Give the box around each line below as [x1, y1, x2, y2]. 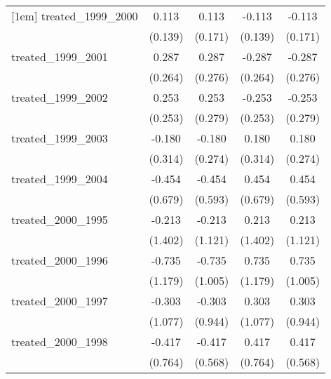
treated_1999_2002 [11, 89, 108, 105]
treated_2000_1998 [11, 333, 108, 350]
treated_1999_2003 [11, 130, 108, 146]
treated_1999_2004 [11, 171, 108, 187]
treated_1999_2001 [11, 48, 108, 65]
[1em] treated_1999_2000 [11, 8, 138, 24]
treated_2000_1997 [11, 293, 108, 309]
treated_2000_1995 [11, 211, 108, 227]
